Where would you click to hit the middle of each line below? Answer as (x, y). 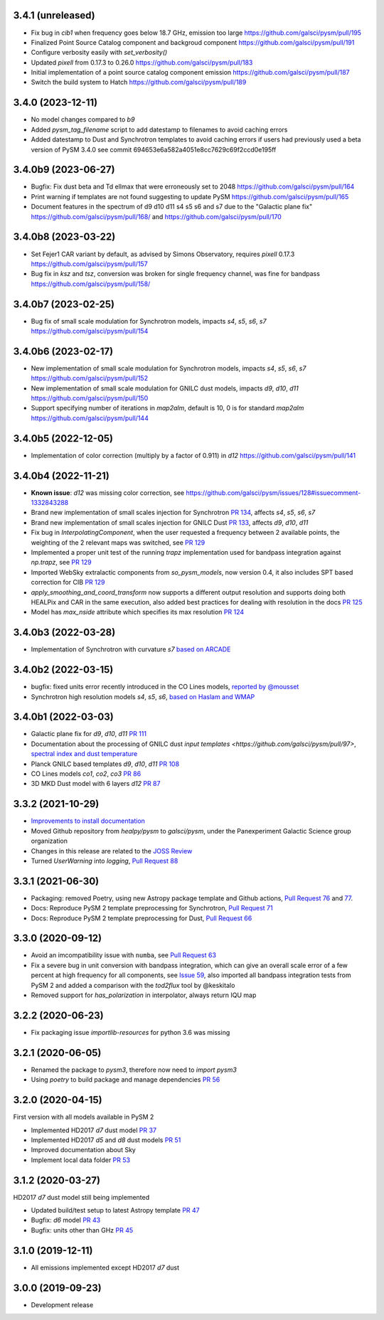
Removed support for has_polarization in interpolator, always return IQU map (144, 995)
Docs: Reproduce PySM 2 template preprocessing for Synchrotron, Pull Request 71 (152, 908)
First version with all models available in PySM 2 (84, 1117)
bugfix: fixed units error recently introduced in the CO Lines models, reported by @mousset (165, 687)
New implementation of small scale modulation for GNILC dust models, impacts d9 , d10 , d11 (165, 388)
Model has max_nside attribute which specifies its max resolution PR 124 (138, 612)
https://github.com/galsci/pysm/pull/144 (90, 418)
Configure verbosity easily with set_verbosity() (99, 53)
